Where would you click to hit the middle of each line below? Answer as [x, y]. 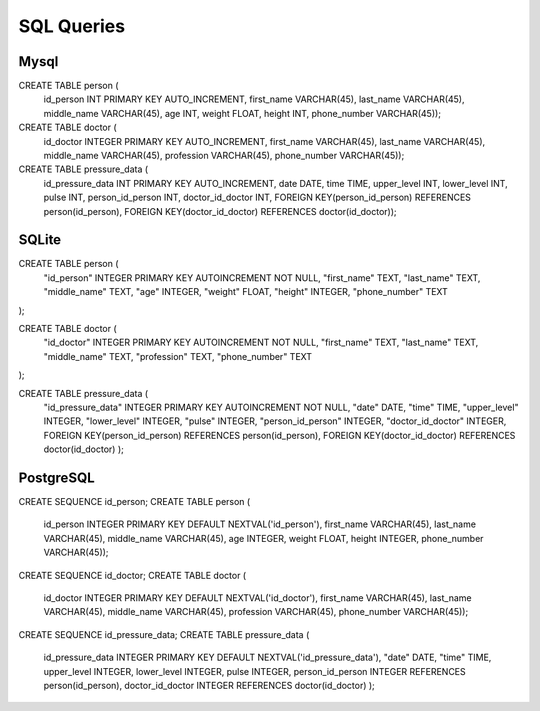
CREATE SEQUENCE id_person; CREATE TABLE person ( [134, 502]
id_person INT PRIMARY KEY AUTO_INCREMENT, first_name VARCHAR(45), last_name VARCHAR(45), [254, 99]
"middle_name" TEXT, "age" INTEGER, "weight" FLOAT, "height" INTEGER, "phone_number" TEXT [246, 292]
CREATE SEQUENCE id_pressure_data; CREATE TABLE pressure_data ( [164, 634]
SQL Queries [71, 26]
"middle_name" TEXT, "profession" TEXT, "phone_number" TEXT [178, 356]
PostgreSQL [56, 477]
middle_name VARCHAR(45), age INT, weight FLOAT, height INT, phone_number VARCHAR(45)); [242, 113]
